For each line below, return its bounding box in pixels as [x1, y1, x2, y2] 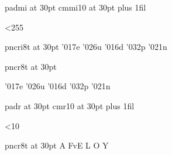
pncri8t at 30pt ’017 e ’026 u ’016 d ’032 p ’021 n [5, 41, 167, 53]
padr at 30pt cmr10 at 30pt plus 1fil [5, 99, 135, 112]
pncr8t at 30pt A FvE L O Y [5, 139, 109, 151]
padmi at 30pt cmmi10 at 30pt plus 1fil [5, 1, 146, 13]
